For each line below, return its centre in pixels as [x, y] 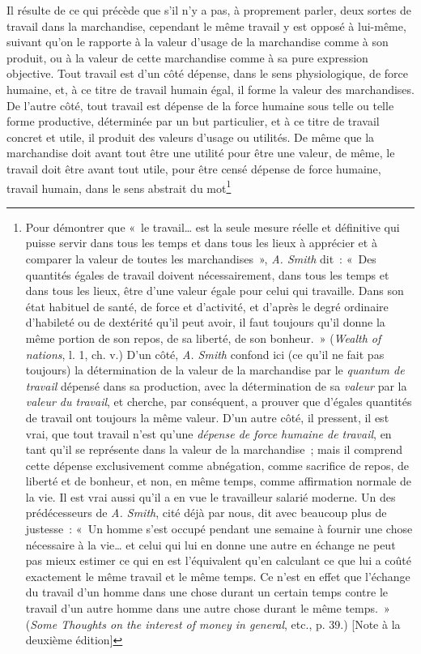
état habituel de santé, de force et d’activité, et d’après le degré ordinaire [207, 306]
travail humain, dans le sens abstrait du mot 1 [119, 186]
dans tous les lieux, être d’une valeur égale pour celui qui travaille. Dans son [215, 291]
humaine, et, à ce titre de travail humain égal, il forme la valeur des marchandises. [210, 89]
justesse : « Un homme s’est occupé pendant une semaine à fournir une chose [219, 529]
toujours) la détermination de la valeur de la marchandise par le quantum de [215, 370]
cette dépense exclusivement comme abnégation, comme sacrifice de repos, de [217, 465]
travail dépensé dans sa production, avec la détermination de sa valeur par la [216, 385]
